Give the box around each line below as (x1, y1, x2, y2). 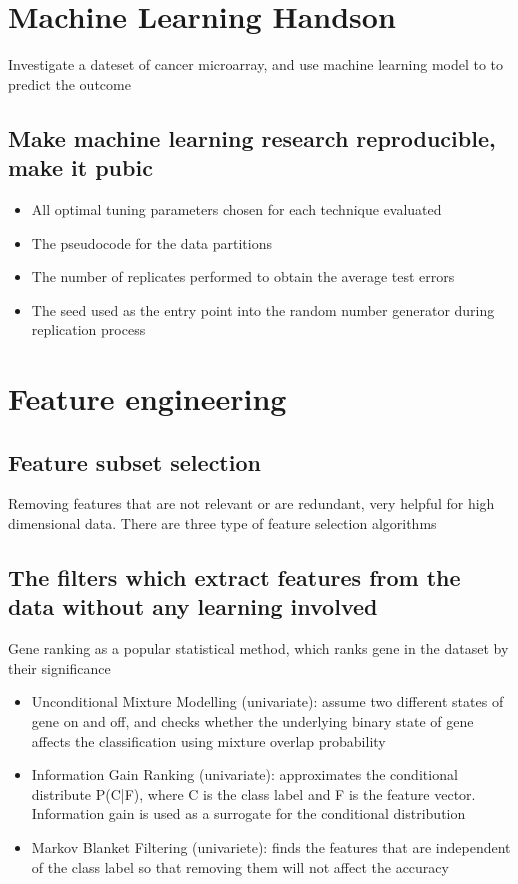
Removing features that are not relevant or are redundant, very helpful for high (8, 493, 495, 514)
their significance (8, 657, 111, 678)
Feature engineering (8, 378, 287, 419)
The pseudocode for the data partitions (31, 232, 272, 253)
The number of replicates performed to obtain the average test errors (31, 266, 455, 287)
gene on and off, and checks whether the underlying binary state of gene (31, 711, 474, 732)
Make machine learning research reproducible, (8, 122, 496, 153)
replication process (31, 319, 146, 340)
